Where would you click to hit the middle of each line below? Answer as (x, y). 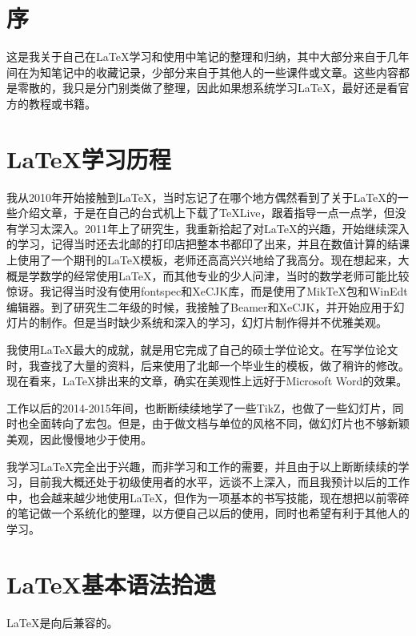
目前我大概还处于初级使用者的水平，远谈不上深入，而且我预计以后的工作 (219, 482)
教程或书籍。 (62, 103)
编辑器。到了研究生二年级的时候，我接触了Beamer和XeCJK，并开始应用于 (200, 306)
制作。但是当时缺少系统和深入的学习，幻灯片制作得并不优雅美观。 (213, 322)
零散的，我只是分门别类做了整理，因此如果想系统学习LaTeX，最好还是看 (208, 88)
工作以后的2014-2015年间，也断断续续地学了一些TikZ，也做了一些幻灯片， (200, 407)
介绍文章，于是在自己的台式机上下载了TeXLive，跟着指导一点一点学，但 (206, 213)
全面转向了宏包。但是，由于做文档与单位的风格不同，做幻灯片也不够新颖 (219, 423)
